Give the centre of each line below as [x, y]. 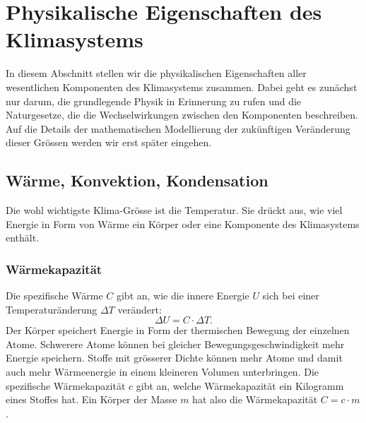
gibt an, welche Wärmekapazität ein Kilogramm [240, 385]
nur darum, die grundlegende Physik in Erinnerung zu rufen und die [154, 101]
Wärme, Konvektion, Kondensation [137, 180]
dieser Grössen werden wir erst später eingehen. [109, 142]
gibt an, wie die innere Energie [183, 296]
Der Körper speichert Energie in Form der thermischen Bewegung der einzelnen [178, 330]
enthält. [23, 238]
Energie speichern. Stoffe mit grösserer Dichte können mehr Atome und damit [174, 358]
